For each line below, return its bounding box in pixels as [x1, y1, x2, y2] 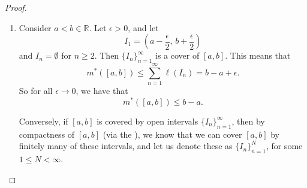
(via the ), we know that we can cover [103, 128, 242, 140]
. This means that [225, 49, 291, 62]
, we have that [76, 84, 128, 97]
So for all [19, 84, 53, 97]
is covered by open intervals [97, 114, 198, 127]
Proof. [5, 1, 27, 13]
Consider [19, 21, 52, 34]
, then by [231, 114, 265, 127]
